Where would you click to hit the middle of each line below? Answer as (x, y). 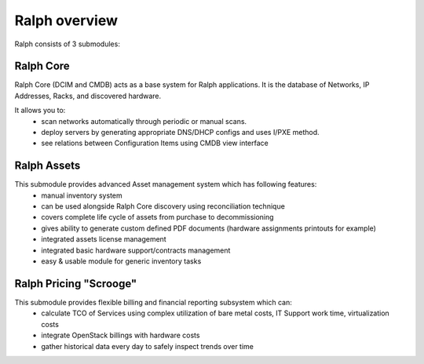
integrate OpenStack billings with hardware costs (121, 335)
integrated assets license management (104, 239)
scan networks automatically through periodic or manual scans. (144, 121)
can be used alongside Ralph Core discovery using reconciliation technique (163, 206)
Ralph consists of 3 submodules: (68, 44)
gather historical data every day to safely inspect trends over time (148, 346)
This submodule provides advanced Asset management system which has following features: (166, 184)
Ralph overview (66, 20)
